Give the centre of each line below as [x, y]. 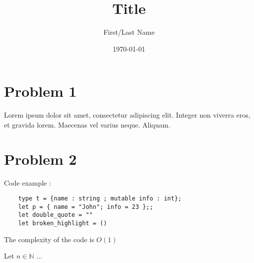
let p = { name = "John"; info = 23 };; [86, 207]
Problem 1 [40, 91]
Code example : [28, 182]
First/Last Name [129, 32]
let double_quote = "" [55, 215]
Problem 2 [40, 159]
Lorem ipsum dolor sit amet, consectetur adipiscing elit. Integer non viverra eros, [127, 115]
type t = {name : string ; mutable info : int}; [100, 199]
